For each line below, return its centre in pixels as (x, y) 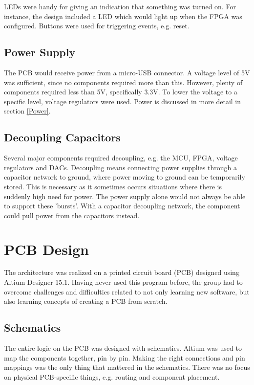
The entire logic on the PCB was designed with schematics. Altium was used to (123, 348)
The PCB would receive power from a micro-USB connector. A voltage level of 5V (127, 72)
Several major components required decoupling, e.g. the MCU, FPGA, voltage (121, 158)
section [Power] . (27, 111)
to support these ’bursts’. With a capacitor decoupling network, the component (122, 206)
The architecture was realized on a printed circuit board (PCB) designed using (122, 272)
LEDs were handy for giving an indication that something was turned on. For (120, 6)
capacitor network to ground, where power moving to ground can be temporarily (125, 177)
